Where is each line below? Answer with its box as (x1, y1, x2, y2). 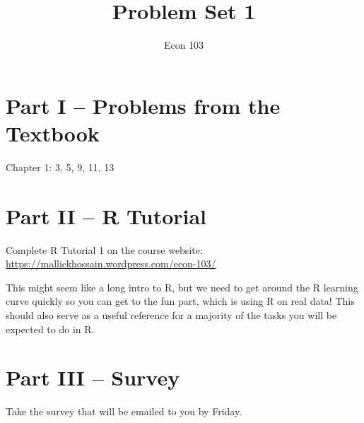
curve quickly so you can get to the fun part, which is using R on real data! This (6, 294, 355, 308)
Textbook (6, 118, 100, 147)
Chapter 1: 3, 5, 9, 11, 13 (6, 159, 115, 174)
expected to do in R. (6, 321, 95, 336)
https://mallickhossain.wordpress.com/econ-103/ (6, 256, 216, 271)
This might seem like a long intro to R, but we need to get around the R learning (6, 279, 358, 294)
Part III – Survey (6, 363, 180, 392)
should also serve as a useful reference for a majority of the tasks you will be (6, 307, 337, 322)
